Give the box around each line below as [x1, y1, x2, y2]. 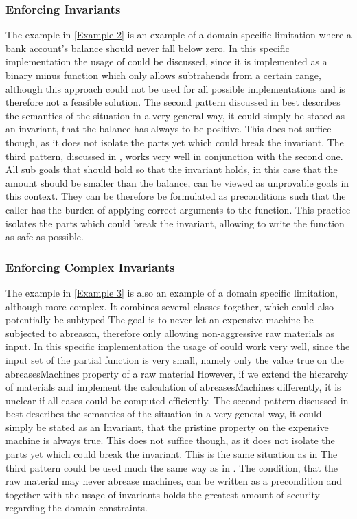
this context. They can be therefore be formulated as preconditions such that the [5, 189, 346, 203]
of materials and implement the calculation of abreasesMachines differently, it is [5, 380, 341, 394]
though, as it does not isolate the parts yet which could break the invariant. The [5, 135, 344, 149]
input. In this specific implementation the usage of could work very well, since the [5, 339, 350, 354]
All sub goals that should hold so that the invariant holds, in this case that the [5, 162, 338, 176]
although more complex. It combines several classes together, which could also [5, 299, 334, 313]
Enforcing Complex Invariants [5, 258, 175, 275]
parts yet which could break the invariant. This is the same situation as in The [5, 447, 338, 461]
